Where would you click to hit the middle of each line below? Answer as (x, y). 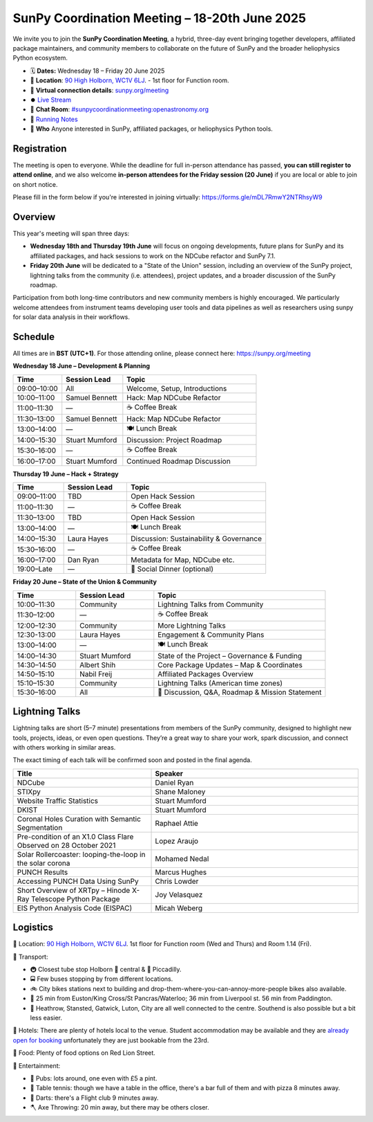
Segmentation (40, 827)
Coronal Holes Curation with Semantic (79, 819)
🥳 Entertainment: (37, 1065)
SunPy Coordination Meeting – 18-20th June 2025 (160, 18)
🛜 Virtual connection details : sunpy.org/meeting (99, 90)
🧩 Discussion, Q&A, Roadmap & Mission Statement (240, 692)
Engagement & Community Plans (211, 635)
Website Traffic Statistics (58, 801)
